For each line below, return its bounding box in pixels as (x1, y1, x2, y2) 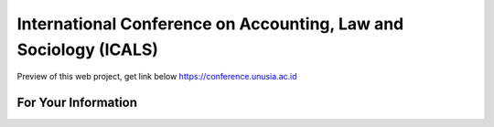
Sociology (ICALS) (16, 39, 159, 59)
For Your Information (16, 95, 137, 111)
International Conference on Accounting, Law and (16, 14, 404, 34)
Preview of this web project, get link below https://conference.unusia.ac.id (16, 71, 297, 82)
